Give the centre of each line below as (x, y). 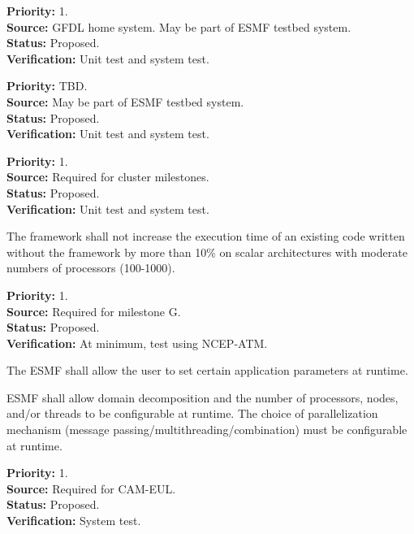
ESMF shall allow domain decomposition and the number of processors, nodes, (203, 397)
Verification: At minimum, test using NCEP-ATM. (137, 343)
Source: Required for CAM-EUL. (91, 488)
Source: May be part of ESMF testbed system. (125, 101)
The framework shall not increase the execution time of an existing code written (206, 236)
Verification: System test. (74, 521)
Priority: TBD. (47, 86)
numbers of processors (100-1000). (91, 268)
